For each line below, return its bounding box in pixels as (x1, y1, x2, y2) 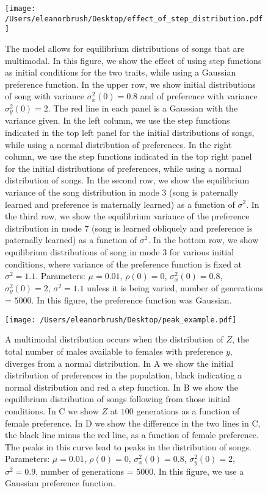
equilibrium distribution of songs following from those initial (5, 392, 230, 405)
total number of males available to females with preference (5, 345, 223, 357)
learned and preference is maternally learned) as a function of (5, 197, 235, 210)
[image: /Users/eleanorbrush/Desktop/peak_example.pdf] (5, 315, 237, 324)
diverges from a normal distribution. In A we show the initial (5, 356, 234, 369)
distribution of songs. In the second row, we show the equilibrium (5, 174, 250, 186)
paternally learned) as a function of (5, 233, 137, 246)
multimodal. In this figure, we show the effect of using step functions (5, 54, 262, 66)
